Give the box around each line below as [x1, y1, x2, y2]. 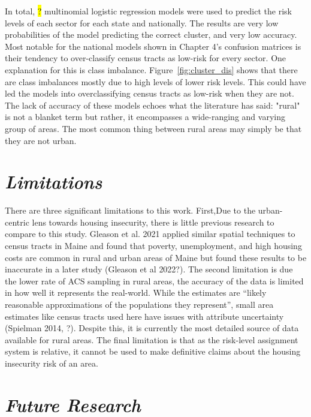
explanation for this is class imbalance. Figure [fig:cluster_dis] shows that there [5, 63, 298, 76]
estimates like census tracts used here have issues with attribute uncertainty [5, 310, 284, 322]
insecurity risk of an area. [5, 356, 98, 369]
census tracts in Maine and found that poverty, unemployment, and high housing [5, 239, 302, 252]
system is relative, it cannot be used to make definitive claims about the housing [5, 345, 301, 358]
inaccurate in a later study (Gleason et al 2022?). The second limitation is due [5, 263, 293, 275]
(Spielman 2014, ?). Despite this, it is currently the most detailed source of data [5, 322, 299, 334]
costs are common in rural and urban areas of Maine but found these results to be [5, 251, 307, 263]
